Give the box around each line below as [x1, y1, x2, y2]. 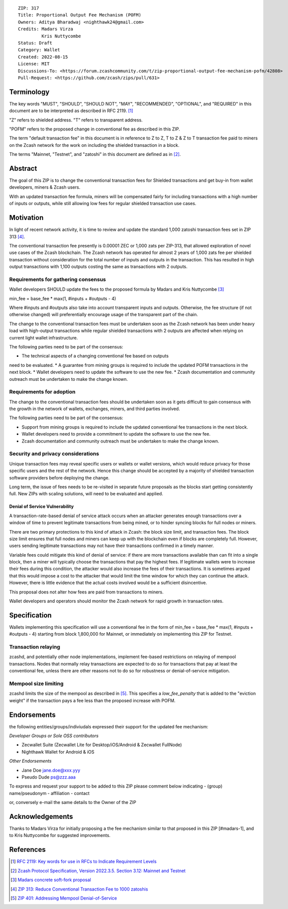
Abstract [9, 164, 37, 173]
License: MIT [18, 61, 50, 67]
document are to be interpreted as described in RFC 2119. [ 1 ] [9, 108, 134, 114]
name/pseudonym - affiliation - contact [9, 790, 90, 796]
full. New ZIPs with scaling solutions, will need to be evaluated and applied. [9, 491, 164, 497]
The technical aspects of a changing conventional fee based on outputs [21, 353, 169, 359]
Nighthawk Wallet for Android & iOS [21, 749, 95, 755]
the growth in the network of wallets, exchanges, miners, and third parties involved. [9, 406, 180, 412]
